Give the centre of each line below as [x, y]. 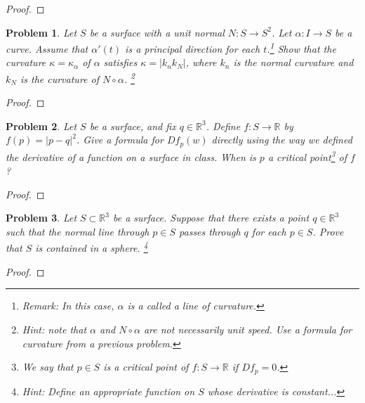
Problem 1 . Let [41, 32]
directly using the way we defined [282, 140]
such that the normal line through [78, 231]
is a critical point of [146, 367]
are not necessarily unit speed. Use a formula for [248, 329]
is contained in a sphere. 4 [92, 247]
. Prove [328, 231]
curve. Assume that [47, 48]
